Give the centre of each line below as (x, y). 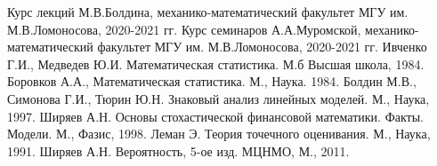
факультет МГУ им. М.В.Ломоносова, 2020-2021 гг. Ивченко (262, 47)
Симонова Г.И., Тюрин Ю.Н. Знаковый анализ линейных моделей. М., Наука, (218, 98)
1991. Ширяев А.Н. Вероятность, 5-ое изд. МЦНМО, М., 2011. (178, 150)
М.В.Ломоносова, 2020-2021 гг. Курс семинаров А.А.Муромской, (184, 29)
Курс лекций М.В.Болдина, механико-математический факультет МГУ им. (208, 12)
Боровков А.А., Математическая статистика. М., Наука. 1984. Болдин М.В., (212, 81)
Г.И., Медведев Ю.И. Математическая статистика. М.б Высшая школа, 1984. (216, 63)
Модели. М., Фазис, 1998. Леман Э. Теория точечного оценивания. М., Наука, (219, 134)
